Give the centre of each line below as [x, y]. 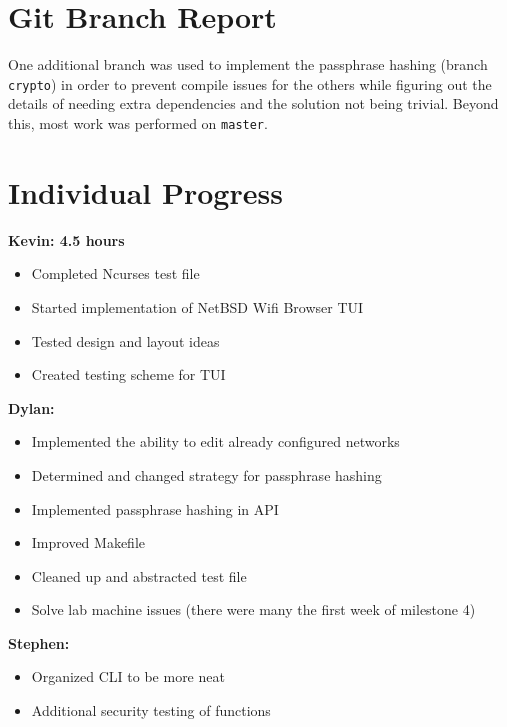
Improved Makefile [88, 542]
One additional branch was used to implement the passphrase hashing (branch [248, 64]
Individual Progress [145, 191]
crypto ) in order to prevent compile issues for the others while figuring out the [250, 83]
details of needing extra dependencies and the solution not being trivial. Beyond [253, 103]
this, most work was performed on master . [138, 122]
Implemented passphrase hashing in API [155, 508]
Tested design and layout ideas [125, 340]
